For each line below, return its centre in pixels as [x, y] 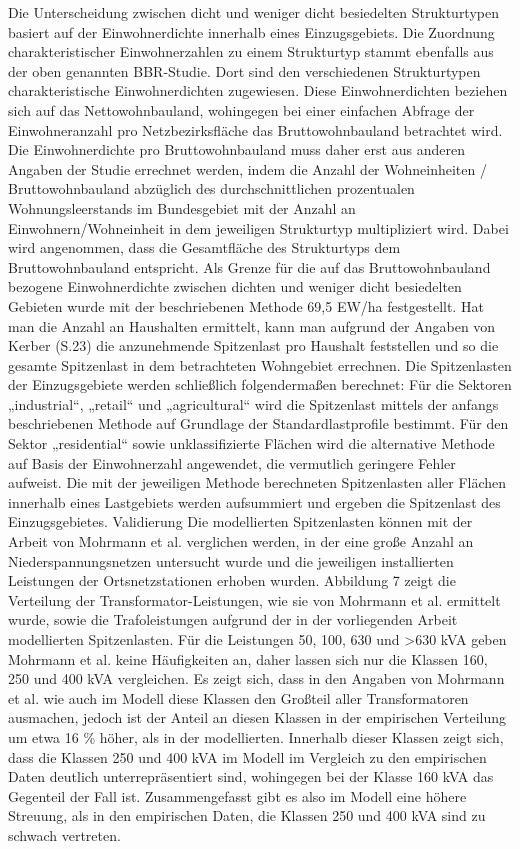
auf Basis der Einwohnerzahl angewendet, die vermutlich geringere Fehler [232, 462]
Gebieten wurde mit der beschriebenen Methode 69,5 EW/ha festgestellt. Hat [246, 305]
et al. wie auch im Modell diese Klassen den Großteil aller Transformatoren [238, 697]
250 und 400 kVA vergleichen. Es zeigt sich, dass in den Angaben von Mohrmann [256, 678]
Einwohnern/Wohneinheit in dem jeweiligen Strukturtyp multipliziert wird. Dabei [258, 227]
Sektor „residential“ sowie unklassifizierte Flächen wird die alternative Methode [251, 443]
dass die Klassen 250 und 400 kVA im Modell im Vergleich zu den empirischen [247, 756]
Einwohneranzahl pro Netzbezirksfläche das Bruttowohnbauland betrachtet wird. [255, 129]
